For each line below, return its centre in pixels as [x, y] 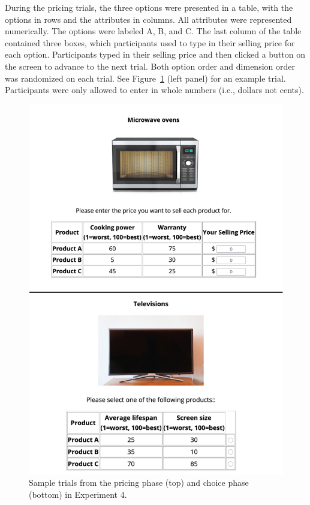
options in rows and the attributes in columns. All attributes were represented [148, 19]
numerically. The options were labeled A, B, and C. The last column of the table [153, 31]
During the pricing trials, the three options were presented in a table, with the [149, 7]
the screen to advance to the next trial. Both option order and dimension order [150, 66]
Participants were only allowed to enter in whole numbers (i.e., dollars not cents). [154, 90]
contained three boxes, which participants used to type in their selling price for [150, 42]
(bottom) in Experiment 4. [78, 494]
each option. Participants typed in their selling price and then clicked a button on [155, 54]
